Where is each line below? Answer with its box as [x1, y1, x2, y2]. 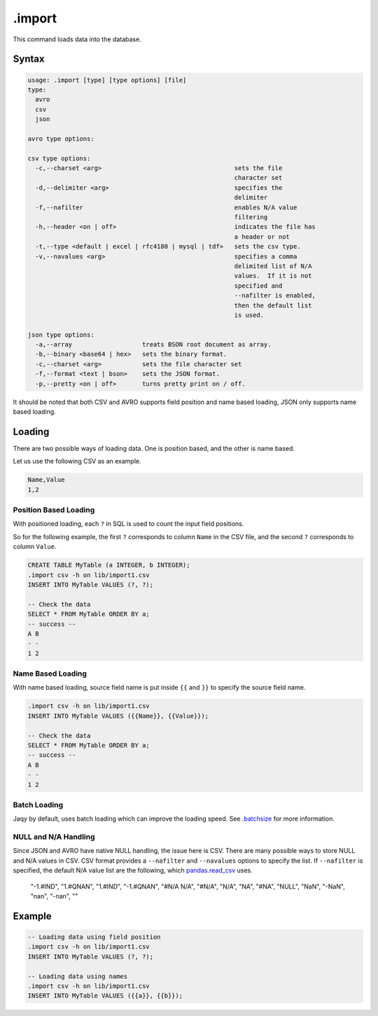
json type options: [27, 330, 94, 339]
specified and [234, 281, 283, 290]
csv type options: [27, 154, 91, 162]
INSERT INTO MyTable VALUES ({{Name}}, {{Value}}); [27, 711, 209, 720]
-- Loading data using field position [27, 933, 161, 941]
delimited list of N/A [234, 262, 312, 270]
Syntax [13, 53, 45, 65]
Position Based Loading [13, 505, 95, 515]
